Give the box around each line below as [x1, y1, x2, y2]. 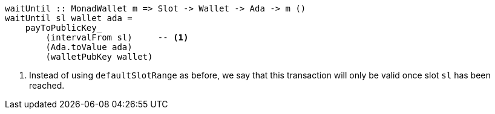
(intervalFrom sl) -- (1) [45, 33, 189, 42]
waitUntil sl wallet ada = [5, 13, 133, 23]
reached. [29, 80, 65, 90]
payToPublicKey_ [25, 23, 102, 33]
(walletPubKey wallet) [45, 52, 153, 62]
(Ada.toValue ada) [45, 42, 133, 52]
